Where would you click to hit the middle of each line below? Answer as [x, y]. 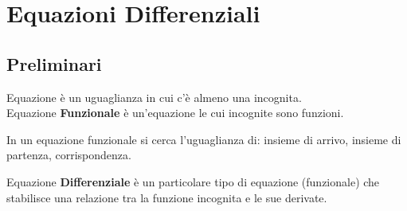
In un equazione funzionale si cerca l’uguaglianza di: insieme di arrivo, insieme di [204, 139]
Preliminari [54, 63]
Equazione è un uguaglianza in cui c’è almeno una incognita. [154, 97]
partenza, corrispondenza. [69, 155]
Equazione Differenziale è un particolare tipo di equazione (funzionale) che [193, 181]
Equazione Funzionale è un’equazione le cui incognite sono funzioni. [175, 113]
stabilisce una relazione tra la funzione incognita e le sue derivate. [167, 197]
